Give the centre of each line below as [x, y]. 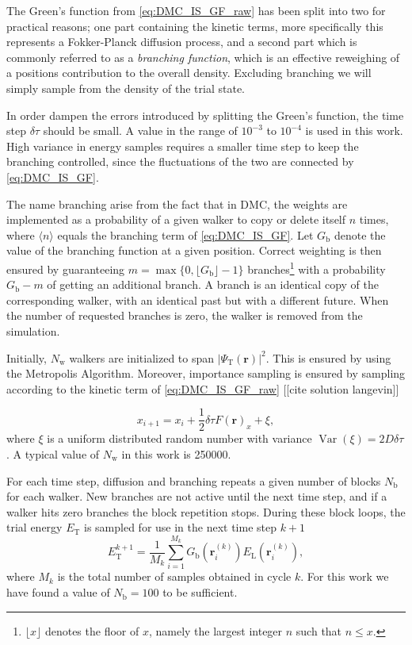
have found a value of [58, 592]
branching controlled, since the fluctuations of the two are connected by [180, 161]
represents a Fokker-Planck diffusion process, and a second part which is [182, 42]
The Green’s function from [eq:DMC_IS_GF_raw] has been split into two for [196, 10]
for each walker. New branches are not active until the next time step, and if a [197, 496]
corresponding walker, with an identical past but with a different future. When [198, 299]
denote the [360, 234]
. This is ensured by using [328, 357]
